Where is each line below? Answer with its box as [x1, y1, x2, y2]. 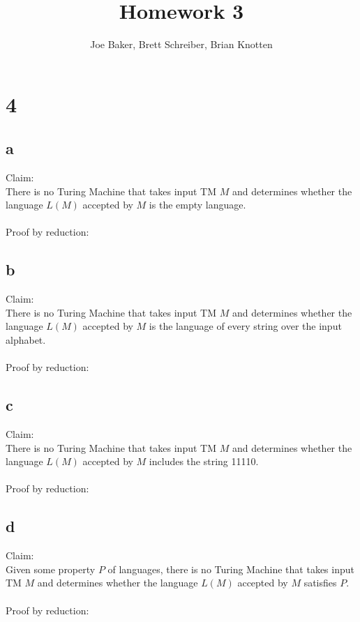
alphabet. [6, 333, 46, 347]
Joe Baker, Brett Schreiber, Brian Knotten [90, 37, 273, 52]
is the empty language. [149, 197, 246, 212]
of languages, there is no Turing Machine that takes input [107, 561, 354, 576]
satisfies [303, 575, 337, 590]
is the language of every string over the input [149, 319, 342, 333]
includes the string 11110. [149, 454, 259, 469]
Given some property [6, 561, 96, 576]
